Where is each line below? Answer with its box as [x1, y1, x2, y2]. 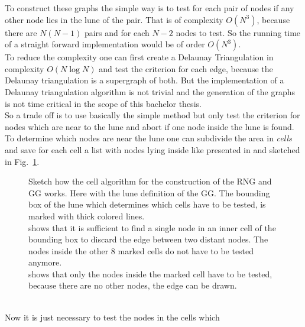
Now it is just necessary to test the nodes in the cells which [5, 310, 220, 323]
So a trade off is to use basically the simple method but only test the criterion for [5, 109, 300, 121]
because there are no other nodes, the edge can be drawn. [28, 279, 237, 292]
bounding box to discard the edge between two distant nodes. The [28, 233, 268, 245]
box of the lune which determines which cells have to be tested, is [28, 198, 266, 211]
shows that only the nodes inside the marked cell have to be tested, [28, 267, 272, 280]
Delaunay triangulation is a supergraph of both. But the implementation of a [5, 74, 284, 86]
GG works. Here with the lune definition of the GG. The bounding [28, 186, 270, 199]
